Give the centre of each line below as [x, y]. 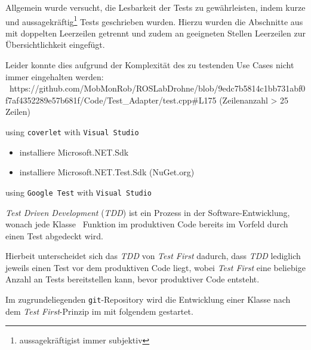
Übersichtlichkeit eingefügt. [55, 45]
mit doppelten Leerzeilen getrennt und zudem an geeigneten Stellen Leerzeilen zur [155, 33]
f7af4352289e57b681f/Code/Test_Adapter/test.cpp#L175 [111, 100]
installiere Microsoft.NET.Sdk [74, 152]
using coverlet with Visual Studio [72, 132]
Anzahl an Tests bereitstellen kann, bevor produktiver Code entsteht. [133, 279]
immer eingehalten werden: [55, 76]
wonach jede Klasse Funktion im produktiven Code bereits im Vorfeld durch [147, 224]
